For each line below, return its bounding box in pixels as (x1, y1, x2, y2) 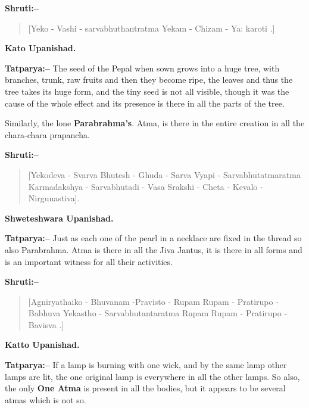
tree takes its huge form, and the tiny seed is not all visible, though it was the (5, 85, 289, 97)
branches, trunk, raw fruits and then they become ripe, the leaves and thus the (5, 73, 293, 86)
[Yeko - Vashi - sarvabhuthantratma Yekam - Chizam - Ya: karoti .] (28, 21, 275, 34)
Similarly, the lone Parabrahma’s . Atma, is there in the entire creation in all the (5, 117, 305, 129)
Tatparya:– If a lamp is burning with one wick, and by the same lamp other (5, 359, 287, 371)
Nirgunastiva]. (28, 192, 80, 204)
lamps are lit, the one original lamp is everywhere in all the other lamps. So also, (5, 370, 300, 382)
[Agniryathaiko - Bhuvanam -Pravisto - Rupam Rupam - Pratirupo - (28, 295, 279, 307)
